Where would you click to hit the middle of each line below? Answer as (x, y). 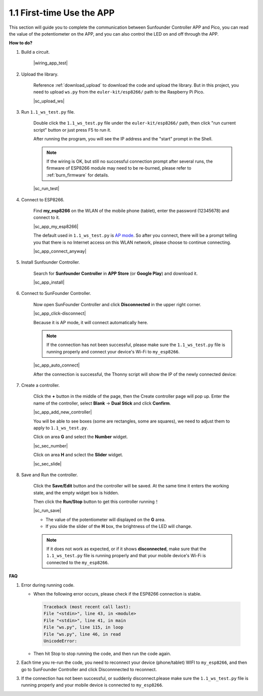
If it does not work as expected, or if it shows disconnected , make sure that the (126, 549)
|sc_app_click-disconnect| (60, 313)
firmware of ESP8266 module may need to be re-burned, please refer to (119, 168)
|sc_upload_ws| (49, 101)
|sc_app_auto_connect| (56, 365)
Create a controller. (40, 385)
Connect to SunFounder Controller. (56, 293)
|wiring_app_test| (51, 63)
